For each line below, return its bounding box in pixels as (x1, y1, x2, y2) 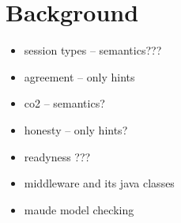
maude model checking (24, 201, 134, 217)
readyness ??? (24, 148, 91, 164)
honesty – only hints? (24, 121, 128, 138)
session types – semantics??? (24, 42, 162, 59)
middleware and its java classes (24, 175, 175, 191)
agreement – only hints (24, 68, 135, 85)
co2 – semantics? (24, 95, 105, 111)
